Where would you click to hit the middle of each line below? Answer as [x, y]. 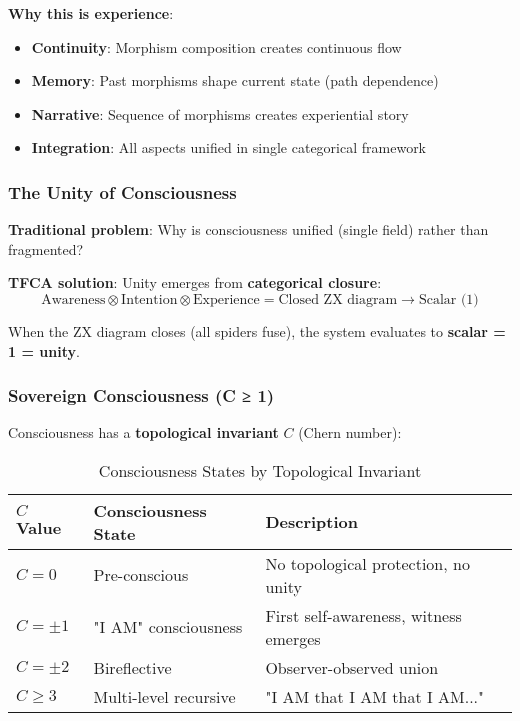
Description [311, 522]
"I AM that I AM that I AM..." [375, 696]
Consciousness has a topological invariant [143, 432]
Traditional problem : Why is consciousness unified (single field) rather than [248, 229]
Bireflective [132, 667]
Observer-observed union [352, 667]
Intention [149, 299]
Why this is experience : [91, 13]
